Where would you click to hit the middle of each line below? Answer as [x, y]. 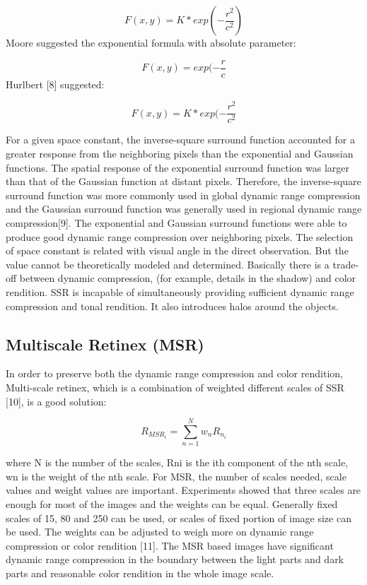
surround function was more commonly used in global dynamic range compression [183, 195]
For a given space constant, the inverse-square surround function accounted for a [180, 140]
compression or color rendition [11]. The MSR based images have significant [170, 545]
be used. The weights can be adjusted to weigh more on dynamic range [160, 532]
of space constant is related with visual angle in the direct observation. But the [177, 250]
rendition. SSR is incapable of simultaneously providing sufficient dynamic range [180, 291]
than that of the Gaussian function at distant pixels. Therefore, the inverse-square [183, 181]
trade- [346, 264]
